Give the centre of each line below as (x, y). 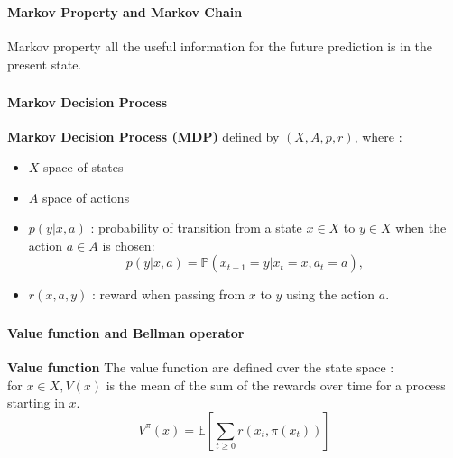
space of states (83, 167)
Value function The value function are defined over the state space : (201, 367)
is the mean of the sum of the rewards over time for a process (276, 385)
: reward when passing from (169, 294)
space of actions (86, 197)
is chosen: (129, 245)
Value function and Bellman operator (126, 332)
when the (421, 228)
